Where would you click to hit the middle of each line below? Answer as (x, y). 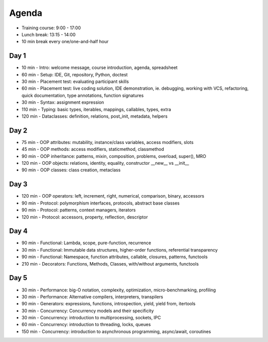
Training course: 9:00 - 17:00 (51, 28)
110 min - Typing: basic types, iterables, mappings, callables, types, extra (96, 109)
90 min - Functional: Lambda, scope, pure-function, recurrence (86, 243)
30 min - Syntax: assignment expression (63, 102)
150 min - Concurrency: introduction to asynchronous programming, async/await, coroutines (116, 331)
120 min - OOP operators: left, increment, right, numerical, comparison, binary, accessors (113, 196)
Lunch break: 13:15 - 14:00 (49, 34)
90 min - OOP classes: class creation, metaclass (71, 170)
